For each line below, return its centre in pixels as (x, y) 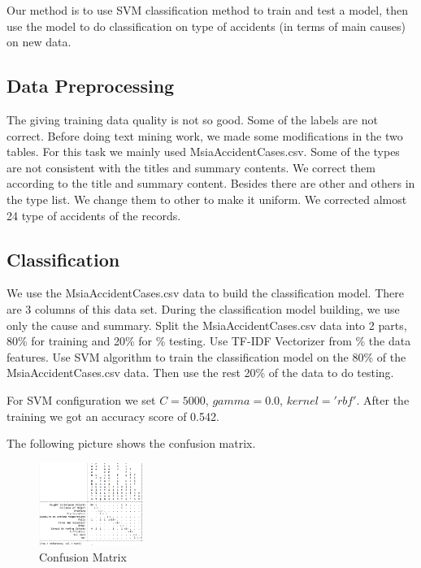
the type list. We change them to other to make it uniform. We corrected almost (207, 199)
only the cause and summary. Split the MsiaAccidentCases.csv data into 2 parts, (207, 325)
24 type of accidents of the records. (94, 215)
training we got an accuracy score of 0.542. (113, 416)
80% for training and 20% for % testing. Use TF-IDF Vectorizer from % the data (209, 341)
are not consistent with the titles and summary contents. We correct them (191, 167)
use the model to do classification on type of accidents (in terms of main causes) (206, 26)
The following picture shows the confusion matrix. (131, 443)
